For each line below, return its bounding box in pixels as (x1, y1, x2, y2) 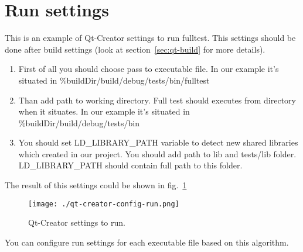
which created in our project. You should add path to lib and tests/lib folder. (18, 147, 297, 160)
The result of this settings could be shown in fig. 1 (5, 179, 187, 191)
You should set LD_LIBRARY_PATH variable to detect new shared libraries (18, 136, 298, 149)
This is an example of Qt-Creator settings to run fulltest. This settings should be (5, 32, 296, 44)
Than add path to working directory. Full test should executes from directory (18, 94, 296, 106)
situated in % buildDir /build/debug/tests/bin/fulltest (18, 74, 210, 86)
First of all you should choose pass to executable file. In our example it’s (18, 63, 279, 75)
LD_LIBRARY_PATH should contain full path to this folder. (18, 159, 243, 171)
